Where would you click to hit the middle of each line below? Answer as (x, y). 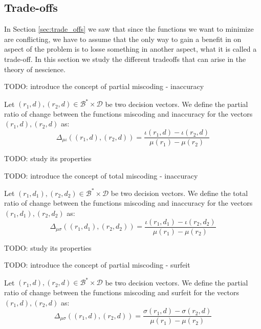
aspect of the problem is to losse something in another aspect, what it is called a (130, 49)
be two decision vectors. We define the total (179, 193)
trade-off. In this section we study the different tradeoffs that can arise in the (125, 59)
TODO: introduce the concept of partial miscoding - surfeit (97, 265)
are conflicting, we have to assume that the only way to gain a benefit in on (123, 39)
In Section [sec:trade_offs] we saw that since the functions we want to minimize (129, 29)
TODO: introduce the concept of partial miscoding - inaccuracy (104, 86)
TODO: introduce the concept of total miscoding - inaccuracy (101, 175)
